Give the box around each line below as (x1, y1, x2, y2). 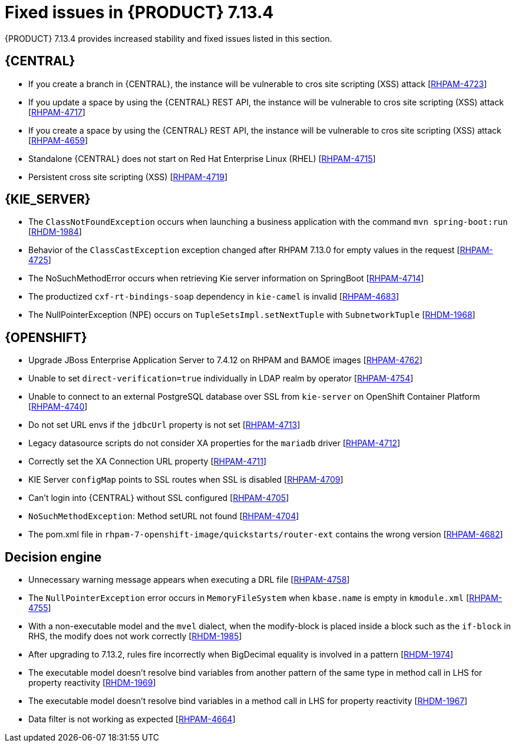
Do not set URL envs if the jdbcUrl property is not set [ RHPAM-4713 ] (28, 420, 301, 430)
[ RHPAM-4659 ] (28, 135, 88, 145)
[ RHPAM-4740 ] (28, 401, 88, 412)
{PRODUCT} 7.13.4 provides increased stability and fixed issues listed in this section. (5, 33, 332, 44)
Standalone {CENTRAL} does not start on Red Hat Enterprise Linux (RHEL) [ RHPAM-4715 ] (28, 153, 376, 164)
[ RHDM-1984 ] (28, 227, 82, 237)
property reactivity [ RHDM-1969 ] (28, 678, 156, 688)
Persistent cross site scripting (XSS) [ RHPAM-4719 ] (28, 171, 228, 182)
